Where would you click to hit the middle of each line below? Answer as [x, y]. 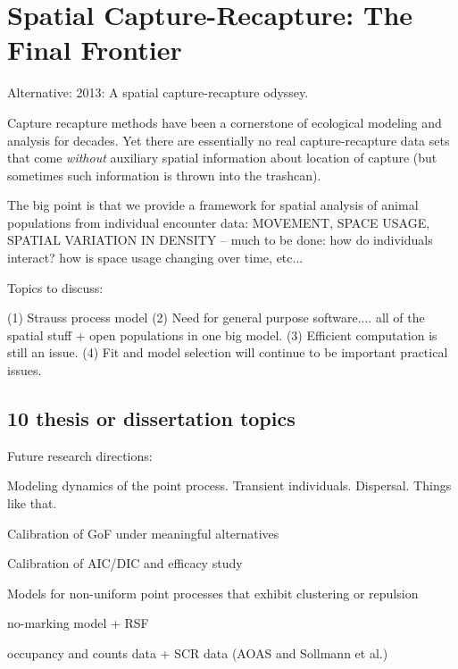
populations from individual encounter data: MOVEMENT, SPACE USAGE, [219, 222]
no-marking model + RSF [78, 623]
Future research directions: [80, 455]
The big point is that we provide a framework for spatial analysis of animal [213, 205]
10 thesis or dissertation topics [151, 418]
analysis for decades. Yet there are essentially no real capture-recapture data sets [229, 140]
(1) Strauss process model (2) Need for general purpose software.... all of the [216, 318]
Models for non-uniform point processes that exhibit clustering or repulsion [213, 593]
